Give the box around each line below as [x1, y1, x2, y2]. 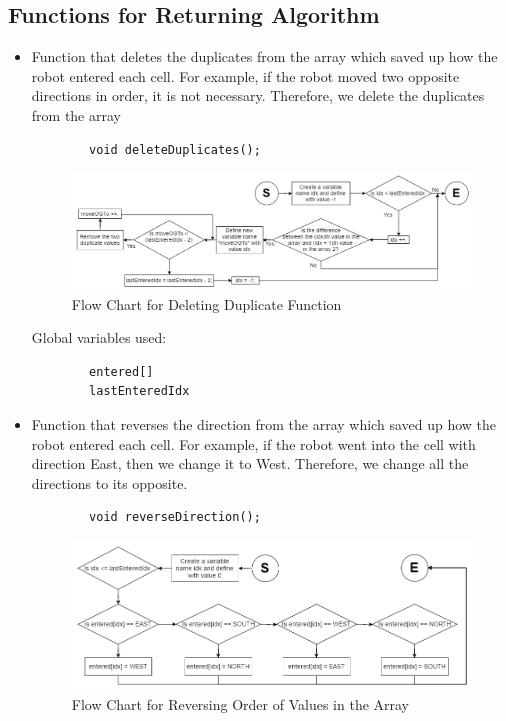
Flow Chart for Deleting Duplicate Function [71, 293, 342, 314]
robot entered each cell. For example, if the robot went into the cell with [31, 433, 476, 454]
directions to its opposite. [31, 472, 188, 493]
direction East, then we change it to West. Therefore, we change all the [31, 453, 469, 474]
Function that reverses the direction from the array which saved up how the [31, 413, 497, 434]
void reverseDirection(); [89, 510, 261, 525]
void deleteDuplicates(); [89, 142, 261, 157]
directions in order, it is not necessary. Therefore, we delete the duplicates [31, 85, 485, 106]
